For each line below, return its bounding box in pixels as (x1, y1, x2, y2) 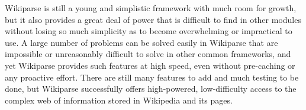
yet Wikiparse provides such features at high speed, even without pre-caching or (5, 59, 295, 71)
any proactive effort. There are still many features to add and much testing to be (5, 71, 299, 83)
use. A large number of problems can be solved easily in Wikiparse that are (5, 36, 278, 48)
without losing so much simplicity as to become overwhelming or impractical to (5, 25, 292, 37)
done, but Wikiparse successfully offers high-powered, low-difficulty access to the (5, 82, 297, 95)
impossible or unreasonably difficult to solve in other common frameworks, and (5, 48, 291, 60)
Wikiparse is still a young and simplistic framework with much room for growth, (5, 2, 297, 14)
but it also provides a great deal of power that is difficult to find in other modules (5, 13, 301, 25)
